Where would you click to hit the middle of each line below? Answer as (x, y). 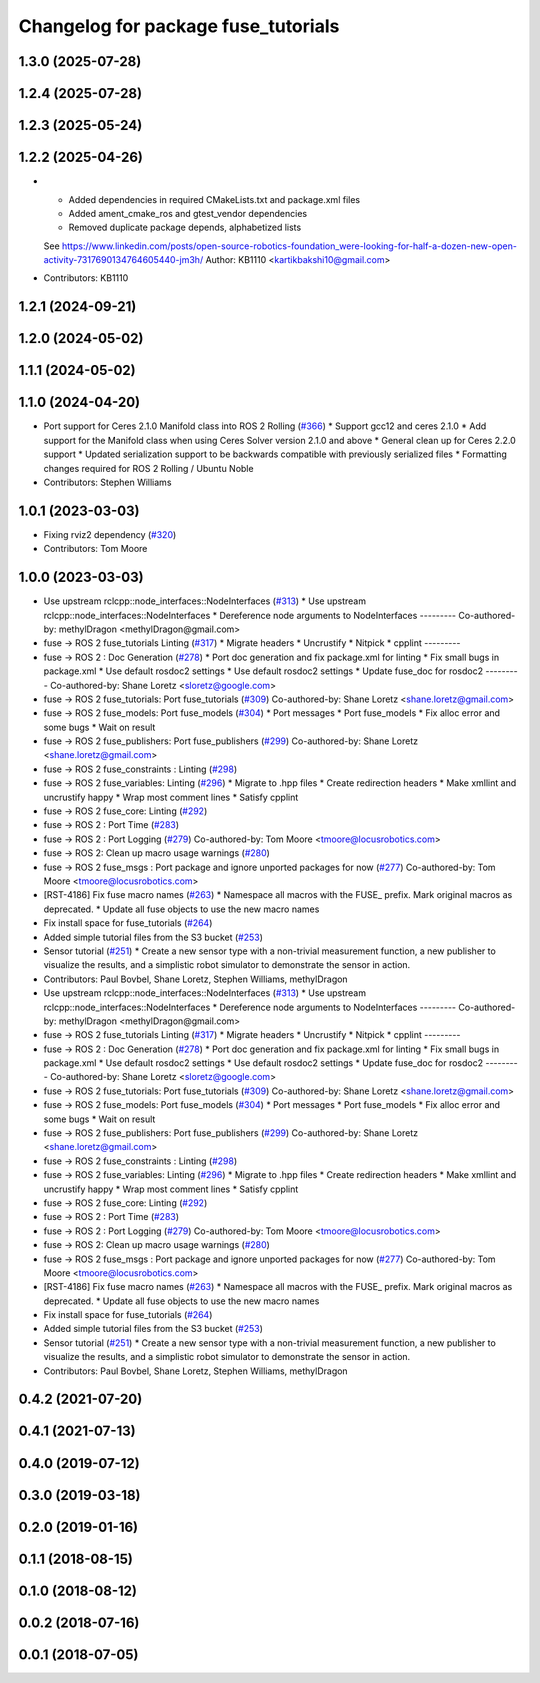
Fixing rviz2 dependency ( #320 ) (110, 534)
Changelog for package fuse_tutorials (179, 26)
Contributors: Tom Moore (95, 549)
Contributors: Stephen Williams (107, 482)
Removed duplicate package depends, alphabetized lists (185, 227)
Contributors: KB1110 (86, 278)
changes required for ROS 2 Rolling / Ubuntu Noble (148, 468)
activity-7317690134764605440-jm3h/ (123, 260)
